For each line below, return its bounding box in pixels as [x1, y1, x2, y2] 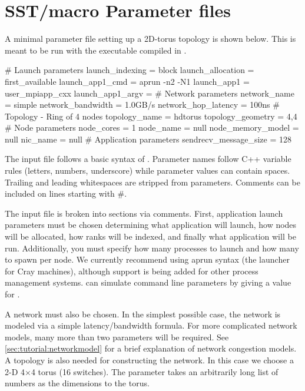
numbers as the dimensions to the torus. [5, 377, 150, 389]
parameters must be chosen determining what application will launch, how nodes [5, 218, 297, 231]
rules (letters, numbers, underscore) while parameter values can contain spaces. [5, 164, 290, 177]
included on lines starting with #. [5, 187, 127, 200]
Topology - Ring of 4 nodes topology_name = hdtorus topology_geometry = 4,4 [5, 110, 297, 122]
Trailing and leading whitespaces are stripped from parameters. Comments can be [5, 175, 300, 188]
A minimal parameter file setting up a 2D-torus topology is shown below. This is [5, 32, 296, 45]
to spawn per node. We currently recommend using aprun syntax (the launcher [5, 253, 290, 266]
